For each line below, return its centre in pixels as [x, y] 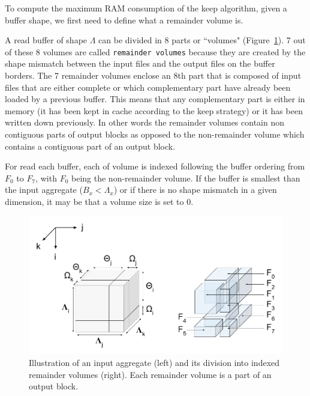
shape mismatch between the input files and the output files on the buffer [140, 63]
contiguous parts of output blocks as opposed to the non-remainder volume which [155, 134]
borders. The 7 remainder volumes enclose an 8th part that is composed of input [153, 75]
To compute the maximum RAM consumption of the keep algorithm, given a [146, 8]
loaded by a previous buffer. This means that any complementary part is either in [155, 99]
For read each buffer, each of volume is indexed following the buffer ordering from [155, 166]
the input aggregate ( [44, 190]
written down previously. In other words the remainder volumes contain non [145, 122]
